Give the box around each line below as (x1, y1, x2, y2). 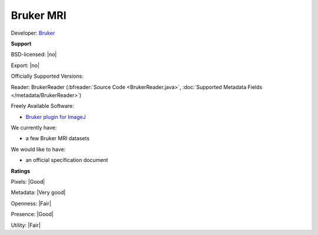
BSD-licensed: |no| (11, 51, 57, 58)
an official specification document (25, 157, 108, 164)
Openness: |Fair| (11, 200, 51, 207)
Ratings (11, 167, 31, 174)
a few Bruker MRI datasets (25, 135, 90, 142)
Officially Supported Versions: (11, 72, 84, 80)
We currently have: (11, 124, 57, 131)
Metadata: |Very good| (11, 189, 66, 196)
